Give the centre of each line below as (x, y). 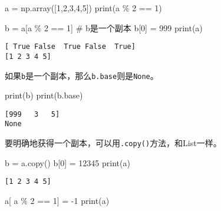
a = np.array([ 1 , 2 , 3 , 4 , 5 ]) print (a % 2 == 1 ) (83, 8)
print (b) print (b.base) (44, 95)
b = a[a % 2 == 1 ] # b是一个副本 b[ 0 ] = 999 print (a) (104, 27)
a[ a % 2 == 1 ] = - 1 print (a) (57, 200)
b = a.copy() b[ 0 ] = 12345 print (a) (67, 162)
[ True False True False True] (70, 47)
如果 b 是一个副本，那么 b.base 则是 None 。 (82, 75)
